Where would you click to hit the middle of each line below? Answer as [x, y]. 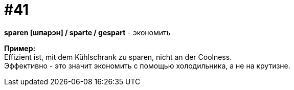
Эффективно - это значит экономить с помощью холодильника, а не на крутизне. [147, 65]
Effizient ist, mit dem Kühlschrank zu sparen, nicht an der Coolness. [118, 57]
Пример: [20, 48]
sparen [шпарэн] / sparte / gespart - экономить [87, 32]
